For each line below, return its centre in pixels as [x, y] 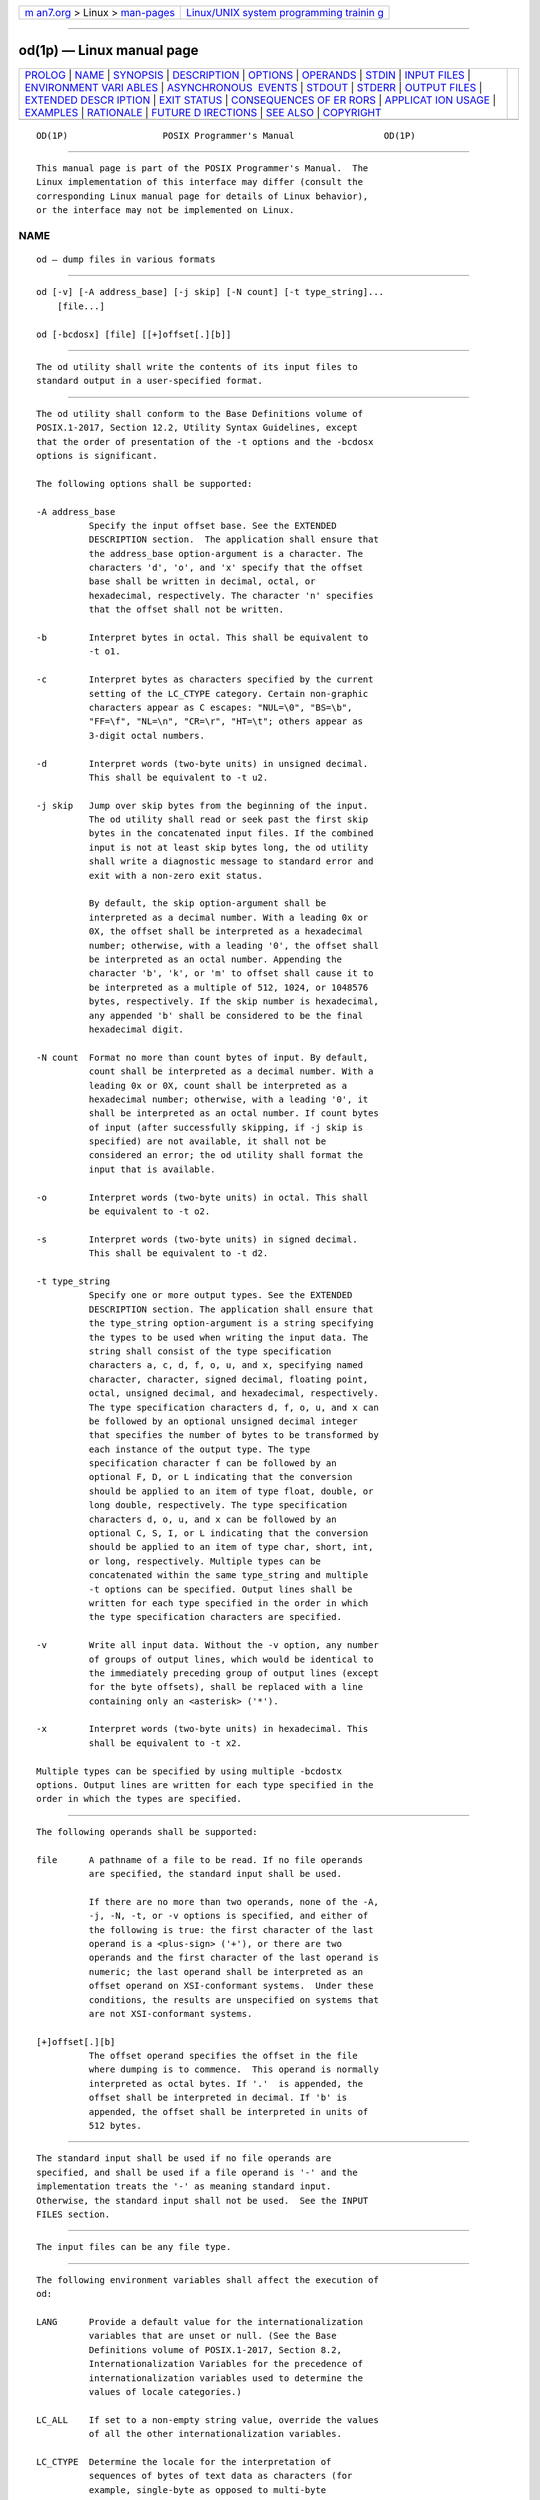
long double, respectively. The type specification [218, 1505]
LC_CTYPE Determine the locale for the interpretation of [184, 2461]
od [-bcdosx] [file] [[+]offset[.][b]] [134, 334]
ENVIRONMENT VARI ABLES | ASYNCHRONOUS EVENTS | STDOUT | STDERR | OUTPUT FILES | [253, 87]
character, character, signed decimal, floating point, [228, 1379]
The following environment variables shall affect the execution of [207, 2279]
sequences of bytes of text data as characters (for [220, 2476]
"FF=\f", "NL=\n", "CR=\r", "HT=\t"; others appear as [226, 721]
